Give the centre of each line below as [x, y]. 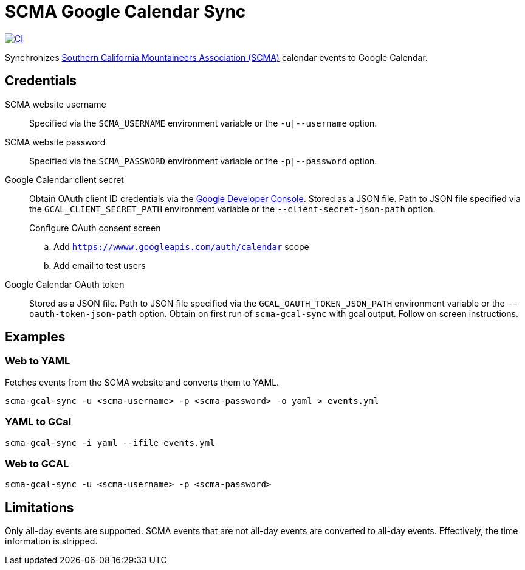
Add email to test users [100, 265]
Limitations [39, 507]
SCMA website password [55, 142]
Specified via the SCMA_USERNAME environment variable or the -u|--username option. [203, 123]
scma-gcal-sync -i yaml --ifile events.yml [110, 443]
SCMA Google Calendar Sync [125, 12]
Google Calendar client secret [64, 179]
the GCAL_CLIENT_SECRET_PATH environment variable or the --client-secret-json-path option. [232, 209]
